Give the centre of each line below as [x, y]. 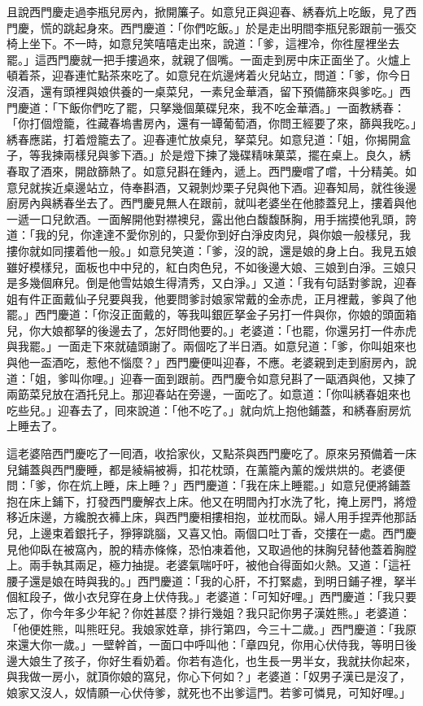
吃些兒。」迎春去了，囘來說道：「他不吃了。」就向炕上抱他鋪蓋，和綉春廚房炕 [209, 410]
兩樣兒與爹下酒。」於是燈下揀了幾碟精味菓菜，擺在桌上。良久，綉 [237, 155]
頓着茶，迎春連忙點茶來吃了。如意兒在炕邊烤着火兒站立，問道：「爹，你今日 [209, 75]
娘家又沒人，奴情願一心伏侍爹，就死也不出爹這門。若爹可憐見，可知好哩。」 [209, 692]
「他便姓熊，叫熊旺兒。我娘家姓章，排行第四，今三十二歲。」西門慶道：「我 [206, 628]
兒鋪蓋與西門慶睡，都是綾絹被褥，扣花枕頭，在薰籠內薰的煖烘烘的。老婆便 [206, 469]
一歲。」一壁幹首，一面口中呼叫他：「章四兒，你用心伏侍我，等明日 [228, 645]
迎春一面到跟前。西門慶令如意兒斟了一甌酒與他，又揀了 [268, 378]
